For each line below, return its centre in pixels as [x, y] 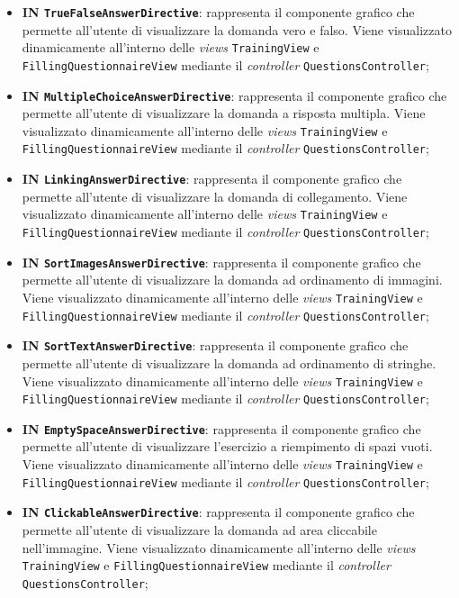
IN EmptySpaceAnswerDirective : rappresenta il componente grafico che [221, 428]
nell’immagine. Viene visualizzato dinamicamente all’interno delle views [219, 547]
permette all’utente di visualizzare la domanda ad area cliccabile [199, 530]
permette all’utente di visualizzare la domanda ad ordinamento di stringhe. [229, 362]
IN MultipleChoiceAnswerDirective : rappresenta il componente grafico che [234, 95]
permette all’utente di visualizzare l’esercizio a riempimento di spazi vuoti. [227, 446]
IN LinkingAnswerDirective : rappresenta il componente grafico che [212, 179]
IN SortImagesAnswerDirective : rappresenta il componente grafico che [221, 262]
